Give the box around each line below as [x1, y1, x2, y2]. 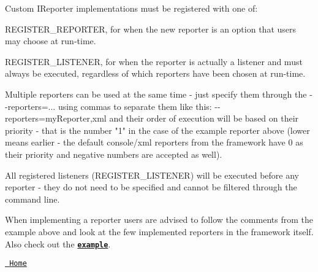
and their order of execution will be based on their [109, 112, 299, 125]
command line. [5, 192, 60, 205]
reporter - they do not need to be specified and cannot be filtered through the [5, 181, 297, 193]
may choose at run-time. [5, 34, 96, 47]
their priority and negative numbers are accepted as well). [5, 147, 222, 160]
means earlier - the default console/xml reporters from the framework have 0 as [5, 136, 303, 149]
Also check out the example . [5, 237, 111, 250]
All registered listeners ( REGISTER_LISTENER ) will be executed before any [5, 168, 300, 181]
